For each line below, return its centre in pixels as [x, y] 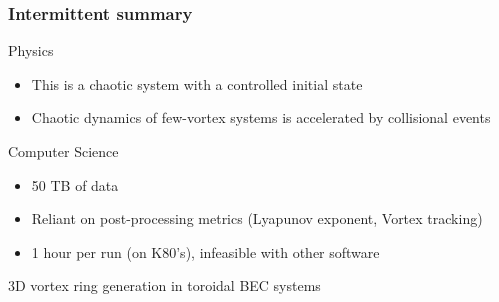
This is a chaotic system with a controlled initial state [197, 83]
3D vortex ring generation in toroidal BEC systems [164, 285]
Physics [31, 50]
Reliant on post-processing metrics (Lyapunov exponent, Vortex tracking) [257, 218]
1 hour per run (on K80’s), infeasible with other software [205, 251]
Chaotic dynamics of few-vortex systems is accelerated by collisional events [261, 117]
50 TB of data [75, 184]
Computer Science [63, 151]
